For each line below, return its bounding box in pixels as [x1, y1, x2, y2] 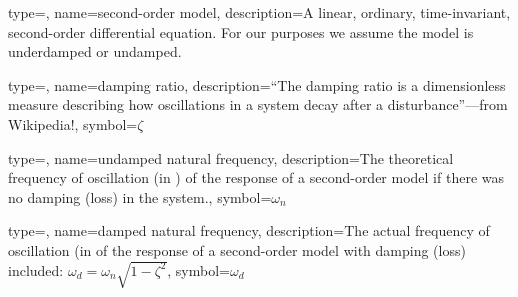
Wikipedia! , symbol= [8, 113, 138, 134]
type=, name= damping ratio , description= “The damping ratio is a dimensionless [8, 74, 506, 95]
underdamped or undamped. [8, 41, 182, 62]
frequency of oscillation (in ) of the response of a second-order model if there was [8, 167, 505, 188]
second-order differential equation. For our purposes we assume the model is [8, 21, 474, 42]
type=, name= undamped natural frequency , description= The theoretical [8, 147, 454, 168]
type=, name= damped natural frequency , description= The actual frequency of [8, 220, 490, 241]
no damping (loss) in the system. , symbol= [8, 186, 272, 207]
